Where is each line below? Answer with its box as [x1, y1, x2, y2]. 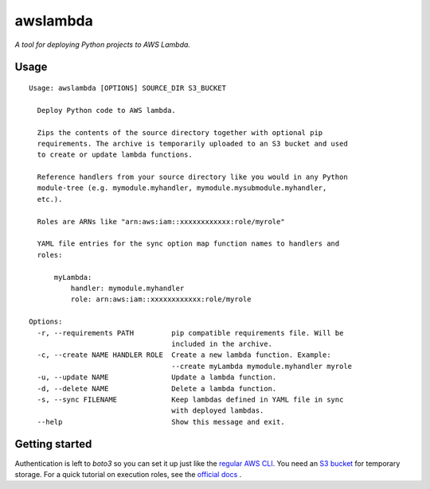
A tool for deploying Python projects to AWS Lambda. [14, 40, 191, 49]
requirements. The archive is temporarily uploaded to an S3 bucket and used [37, 139, 348, 148]
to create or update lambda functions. [37, 150, 193, 159]
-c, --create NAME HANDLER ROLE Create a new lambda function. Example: [37, 351, 331, 359]
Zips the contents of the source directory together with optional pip [37, 128, 323, 137]
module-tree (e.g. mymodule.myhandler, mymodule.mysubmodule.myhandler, [37, 184, 327, 192]
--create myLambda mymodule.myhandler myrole [171, 362, 353, 371]
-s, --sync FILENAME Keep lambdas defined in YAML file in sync [37, 394, 344, 404]
